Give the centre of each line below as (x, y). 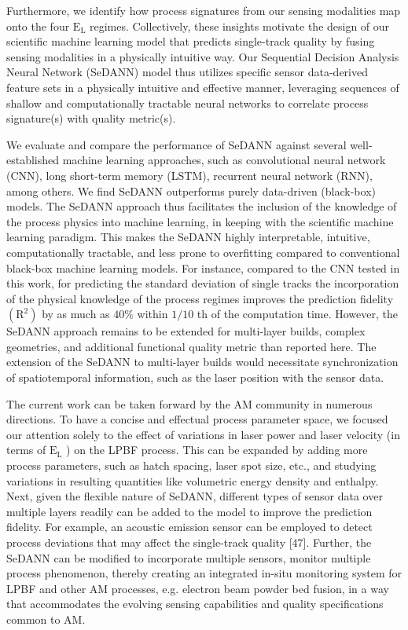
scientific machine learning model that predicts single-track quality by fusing (191, 41)
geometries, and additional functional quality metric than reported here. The (191, 346)
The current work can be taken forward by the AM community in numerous (189, 403)
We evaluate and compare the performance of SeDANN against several (176, 144)
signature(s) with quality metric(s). (91, 118)
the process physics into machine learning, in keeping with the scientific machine (200, 221)
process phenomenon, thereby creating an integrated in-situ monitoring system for (204, 573)
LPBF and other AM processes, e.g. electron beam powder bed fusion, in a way (198, 588)
